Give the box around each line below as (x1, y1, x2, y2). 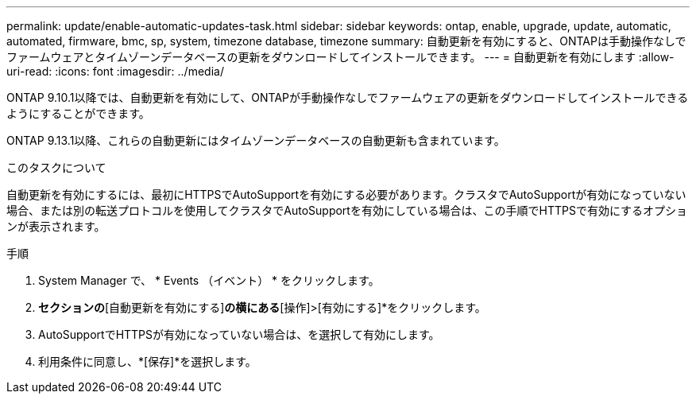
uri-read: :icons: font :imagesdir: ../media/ (6, 64, 224, 78)
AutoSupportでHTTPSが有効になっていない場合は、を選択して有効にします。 (38, 328, 440, 341)
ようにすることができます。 (6, 107, 150, 120)
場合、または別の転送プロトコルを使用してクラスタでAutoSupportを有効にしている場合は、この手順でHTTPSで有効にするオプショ (6, 204, 688, 217)
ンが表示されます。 (6, 219, 106, 233)
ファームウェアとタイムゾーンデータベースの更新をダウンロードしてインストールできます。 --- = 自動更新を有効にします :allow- (6, 50, 675, 64)
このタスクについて (6, 161, 106, 174)
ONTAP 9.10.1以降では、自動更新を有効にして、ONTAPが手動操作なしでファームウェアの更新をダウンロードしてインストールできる (6, 91, 689, 104)
